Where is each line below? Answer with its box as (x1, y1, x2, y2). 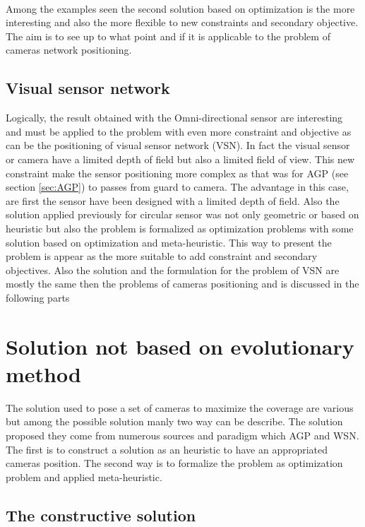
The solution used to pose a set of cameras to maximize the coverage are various (6, 400, 354, 415)
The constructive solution (6, 504, 196, 526)
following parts (6, 290, 70, 304)
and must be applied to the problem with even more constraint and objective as (6, 124, 352, 138)
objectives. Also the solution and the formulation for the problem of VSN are (6, 262, 340, 277)
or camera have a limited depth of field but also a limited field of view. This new (6, 151, 355, 166)
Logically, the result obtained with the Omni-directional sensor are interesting (6, 110, 343, 125)
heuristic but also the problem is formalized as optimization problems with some (6, 220, 354, 235)
